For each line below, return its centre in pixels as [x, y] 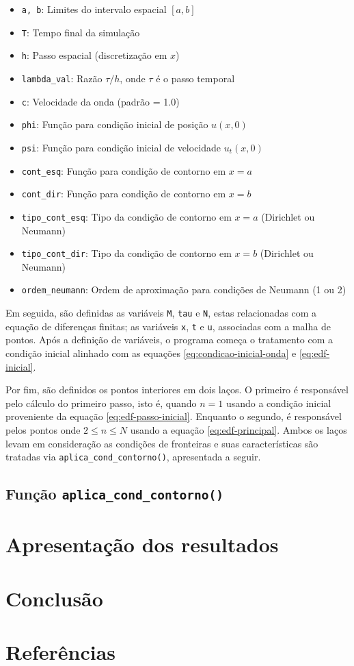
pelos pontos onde [43, 429]
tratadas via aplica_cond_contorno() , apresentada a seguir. [133, 457]
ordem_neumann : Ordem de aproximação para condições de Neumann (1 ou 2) [184, 289]
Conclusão [54, 598]
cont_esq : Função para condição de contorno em [124, 170]
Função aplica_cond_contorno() [114, 494]
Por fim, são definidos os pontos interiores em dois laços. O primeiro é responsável [177, 390]
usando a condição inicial [278, 403]
